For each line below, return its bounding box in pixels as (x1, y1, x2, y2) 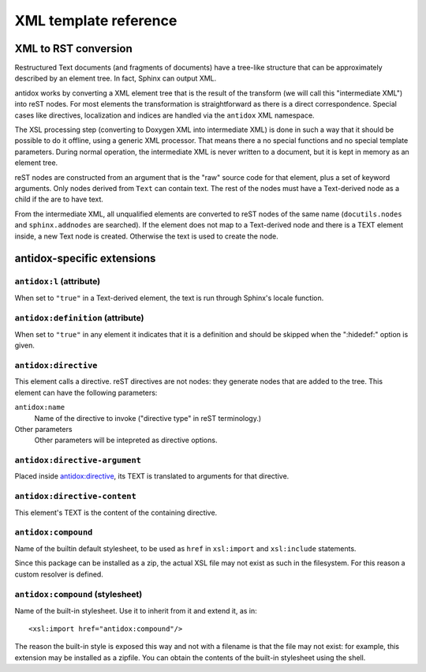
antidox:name (14, 403, 65, 412)
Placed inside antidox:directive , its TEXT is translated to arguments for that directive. (14, 471, 290, 481)
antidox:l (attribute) (14, 276, 101, 287)
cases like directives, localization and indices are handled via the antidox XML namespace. (14, 111, 315, 120)
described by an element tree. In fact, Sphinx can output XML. (14, 73, 217, 83)
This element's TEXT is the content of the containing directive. (14, 508, 218, 517)
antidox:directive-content (14, 491, 137, 501)
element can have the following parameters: (14, 388, 158, 397)
